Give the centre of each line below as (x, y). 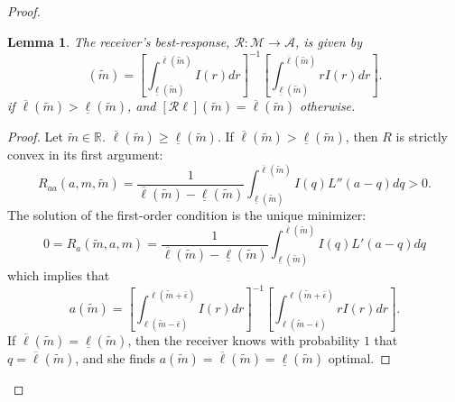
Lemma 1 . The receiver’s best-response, (119, 41)
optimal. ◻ (359, 358)
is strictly (422, 137)
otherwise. (327, 106)
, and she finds (116, 358)
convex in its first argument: (85, 155)
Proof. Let (35, 137)
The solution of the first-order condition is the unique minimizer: (187, 215)
